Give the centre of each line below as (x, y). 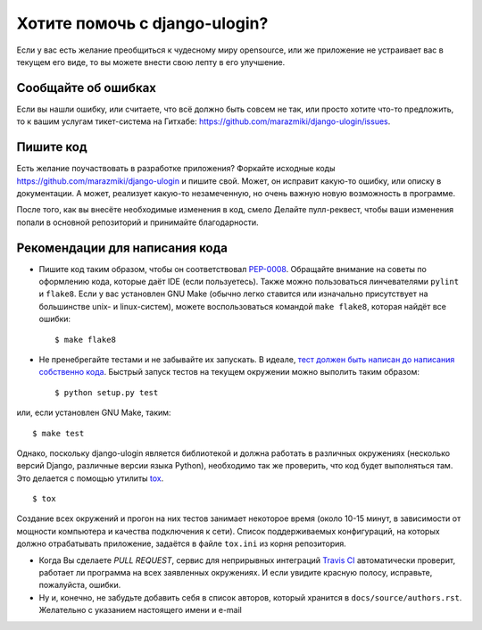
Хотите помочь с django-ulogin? (142, 23)
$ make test (58, 433)
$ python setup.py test (107, 392)
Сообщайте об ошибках (86, 88)
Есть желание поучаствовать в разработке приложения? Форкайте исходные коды (176, 169)
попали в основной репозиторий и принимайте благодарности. (137, 222)
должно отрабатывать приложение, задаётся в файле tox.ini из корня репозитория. (182, 543)
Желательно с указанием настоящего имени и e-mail (141, 610)
